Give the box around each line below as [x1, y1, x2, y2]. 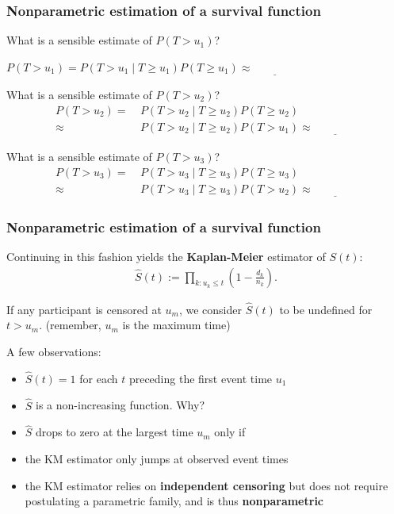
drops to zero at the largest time [36, 424, 193, 440]
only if [214, 424, 246, 440]
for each [79, 370, 118, 386]
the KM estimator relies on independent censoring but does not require [25, 477, 388, 493]
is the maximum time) [122, 316, 231, 333]
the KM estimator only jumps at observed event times [25, 451, 289, 467]
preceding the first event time [128, 370, 273, 386]
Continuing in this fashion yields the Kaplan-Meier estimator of [6, 248, 326, 264]
